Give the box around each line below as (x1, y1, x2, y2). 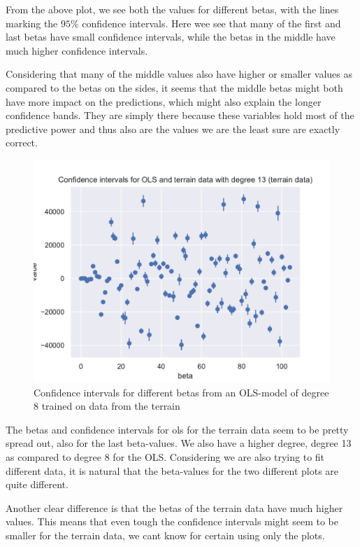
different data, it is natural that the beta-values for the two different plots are (6, 463, 339, 478)
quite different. (6, 477, 69, 492)
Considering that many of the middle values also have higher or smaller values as (6, 67, 353, 81)
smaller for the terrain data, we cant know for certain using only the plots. (6, 527, 325, 542)
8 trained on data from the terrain (34, 399, 180, 413)
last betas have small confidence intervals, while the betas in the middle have (6, 29, 336, 44)
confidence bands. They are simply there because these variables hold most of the (6, 108, 354, 123)
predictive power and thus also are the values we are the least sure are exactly (6, 121, 340, 136)
